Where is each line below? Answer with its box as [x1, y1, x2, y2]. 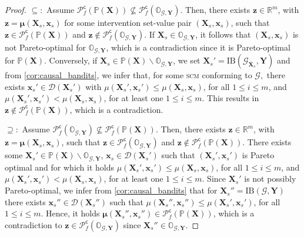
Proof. [5, 4, 26, 15]
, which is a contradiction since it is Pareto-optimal [106, 41, 290, 53]
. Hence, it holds [41, 207, 100, 219]
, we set [173, 54, 201, 66]
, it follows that [195, 28, 251, 40]
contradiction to [5, 218, 62, 231]
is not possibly [244, 172, 296, 185]
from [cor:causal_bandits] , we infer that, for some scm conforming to [5, 69, 252, 81]
